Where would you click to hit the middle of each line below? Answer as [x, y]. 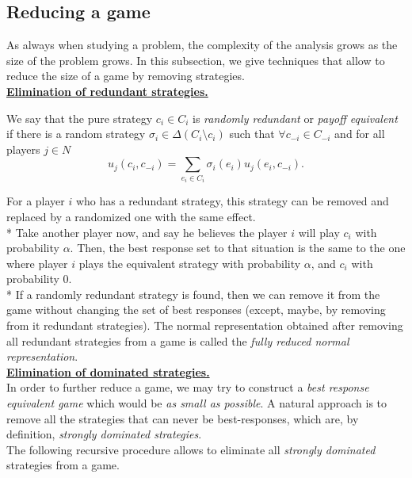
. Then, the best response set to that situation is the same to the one [238, 248]
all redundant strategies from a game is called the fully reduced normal [178, 340]
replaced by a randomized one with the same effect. [131, 216]
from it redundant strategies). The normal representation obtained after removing [205, 325]
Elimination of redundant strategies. [107, 91]
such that [252, 134]
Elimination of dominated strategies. [108, 371]
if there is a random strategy [76, 134]
